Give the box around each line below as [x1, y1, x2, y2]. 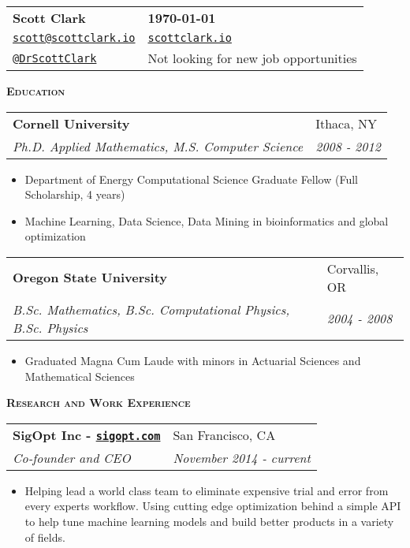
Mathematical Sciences [24, 367, 135, 384]
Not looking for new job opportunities [147, 49, 357, 67]
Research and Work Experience [6, 394, 191, 411]
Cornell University [13, 114, 130, 132]
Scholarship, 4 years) [24, 186, 125, 203]
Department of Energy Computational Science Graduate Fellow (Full [24, 170, 358, 187]
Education [6, 83, 65, 99]
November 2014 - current [173, 448, 311, 467]
